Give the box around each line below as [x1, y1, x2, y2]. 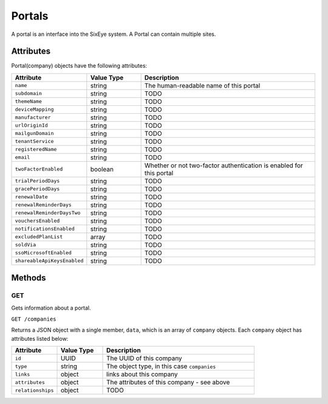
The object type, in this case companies [106, 362, 216, 371]
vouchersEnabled [15, 218, 60, 225]
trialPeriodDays [15, 178, 60, 184]
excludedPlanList [15, 234, 63, 240]
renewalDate [15, 193, 48, 200]
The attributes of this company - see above [106, 378, 230, 386]
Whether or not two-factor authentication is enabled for [144, 161, 303, 170]
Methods [11, 273, 46, 283]
